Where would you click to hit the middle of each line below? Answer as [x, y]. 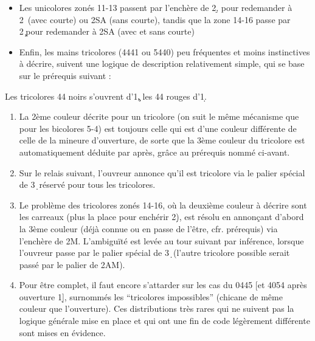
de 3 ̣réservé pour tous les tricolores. [87, 184]
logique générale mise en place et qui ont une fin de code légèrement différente [164, 321]
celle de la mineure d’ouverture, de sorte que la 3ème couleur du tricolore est [162, 140]
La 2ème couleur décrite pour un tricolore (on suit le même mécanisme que [159, 116]
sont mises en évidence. [62, 332]
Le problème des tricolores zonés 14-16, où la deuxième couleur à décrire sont [163, 205]
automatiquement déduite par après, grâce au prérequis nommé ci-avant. [154, 152]
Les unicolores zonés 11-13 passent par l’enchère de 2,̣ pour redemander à [156, 7]
